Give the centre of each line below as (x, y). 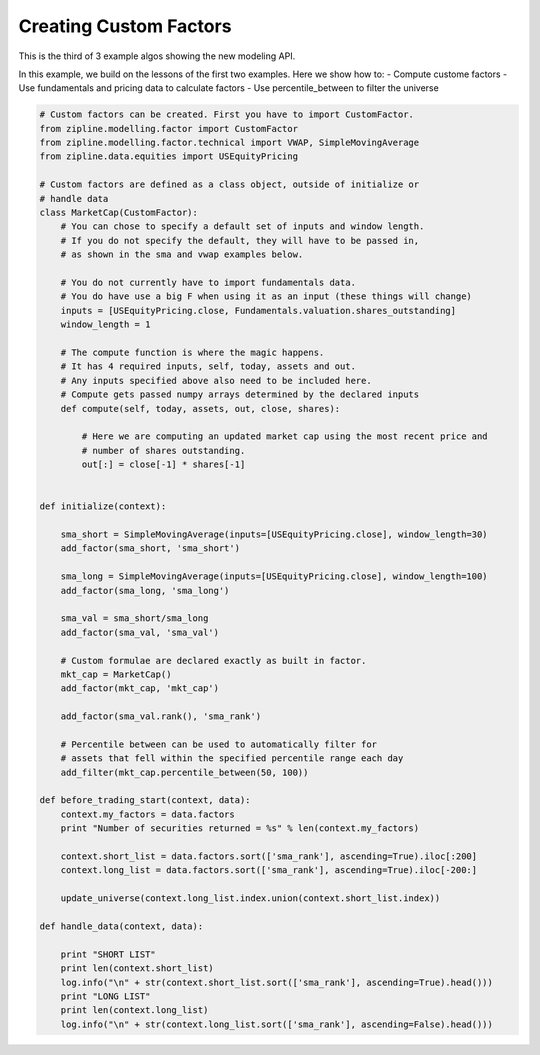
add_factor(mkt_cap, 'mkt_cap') (140, 688)
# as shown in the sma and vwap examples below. (182, 254)
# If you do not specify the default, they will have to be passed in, (240, 240)
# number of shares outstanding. (163, 450)
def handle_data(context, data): (121, 926)
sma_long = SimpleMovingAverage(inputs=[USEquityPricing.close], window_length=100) (274, 576)
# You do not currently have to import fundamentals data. (208, 282)
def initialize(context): (103, 506)
